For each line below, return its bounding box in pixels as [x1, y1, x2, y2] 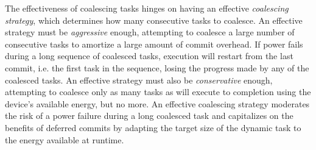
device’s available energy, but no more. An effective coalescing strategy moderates [5, 97, 310, 110]
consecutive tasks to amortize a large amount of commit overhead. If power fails [5, 37, 303, 50]
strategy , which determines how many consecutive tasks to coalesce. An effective [5, 13, 303, 26]
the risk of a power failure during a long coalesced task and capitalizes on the [5, 109, 293, 122]
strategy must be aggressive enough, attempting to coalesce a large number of [5, 26, 295, 38]
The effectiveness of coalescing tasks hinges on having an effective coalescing [5, 2, 289, 14]
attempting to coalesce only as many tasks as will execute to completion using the [5, 85, 311, 98]
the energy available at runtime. [5, 133, 124, 146]
